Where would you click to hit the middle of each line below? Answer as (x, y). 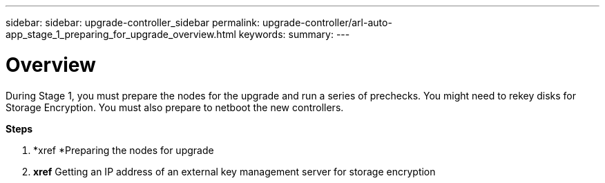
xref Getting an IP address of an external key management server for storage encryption (234, 171)
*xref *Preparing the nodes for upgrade (124, 150)
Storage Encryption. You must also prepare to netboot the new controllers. (175, 107)
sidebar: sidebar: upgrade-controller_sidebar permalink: (133, 22)
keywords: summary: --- (294, 34)
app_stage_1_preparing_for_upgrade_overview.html (121, 34)
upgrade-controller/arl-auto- (327, 22)
